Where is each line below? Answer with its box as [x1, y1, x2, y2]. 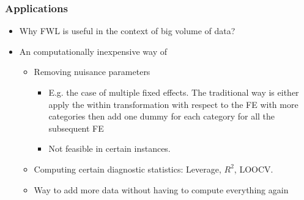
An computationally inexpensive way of [19, 45, 168, 57]
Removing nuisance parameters [34, 65, 150, 78]
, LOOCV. [234, 162, 273, 175]
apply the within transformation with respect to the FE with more [48, 98, 298, 110]
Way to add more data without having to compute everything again [34, 183, 289, 196]
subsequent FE [48, 121, 104, 134]
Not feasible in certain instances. [48, 142, 171, 155]
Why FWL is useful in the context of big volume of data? [19, 24, 235, 37]
